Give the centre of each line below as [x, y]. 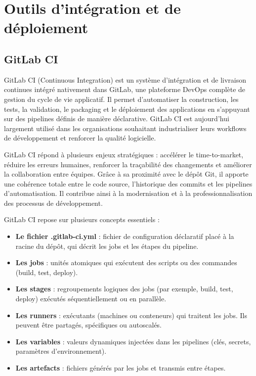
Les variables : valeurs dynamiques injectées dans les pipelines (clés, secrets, [133, 341]
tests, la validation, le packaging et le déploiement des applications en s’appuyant [127, 109]
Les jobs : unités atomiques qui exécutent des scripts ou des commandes [126, 262]
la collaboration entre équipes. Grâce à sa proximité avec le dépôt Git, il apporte [126, 174]
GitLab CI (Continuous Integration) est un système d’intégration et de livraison [125, 79]
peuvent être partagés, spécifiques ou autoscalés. [89, 325]
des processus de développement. [53, 203]
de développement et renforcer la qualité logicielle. [80, 138]
